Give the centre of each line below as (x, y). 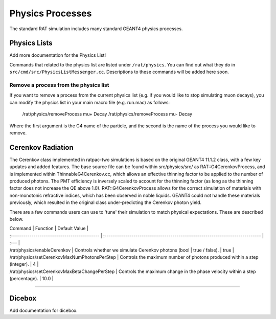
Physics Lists (31, 43)
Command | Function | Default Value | (49, 229)
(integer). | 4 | (24, 264)
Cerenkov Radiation (41, 147)
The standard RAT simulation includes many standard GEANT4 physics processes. (96, 29)
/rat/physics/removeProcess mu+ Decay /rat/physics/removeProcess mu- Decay (107, 114)
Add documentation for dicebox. (43, 310)
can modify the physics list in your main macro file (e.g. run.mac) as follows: (90, 102)
